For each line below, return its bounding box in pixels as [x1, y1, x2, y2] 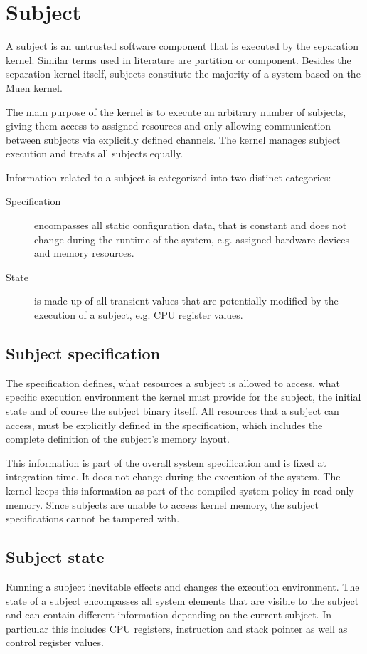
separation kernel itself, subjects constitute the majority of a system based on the [6, 66, 361, 81]
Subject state [6, 546, 105, 568]
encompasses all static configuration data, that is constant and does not [34, 218, 347, 233]
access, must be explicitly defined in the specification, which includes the [6, 417, 323, 432]
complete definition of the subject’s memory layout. [6, 431, 230, 446]
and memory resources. [34, 246, 134, 260]
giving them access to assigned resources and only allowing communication [6, 118, 331, 133]
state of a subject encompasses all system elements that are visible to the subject [6, 593, 359, 608]
